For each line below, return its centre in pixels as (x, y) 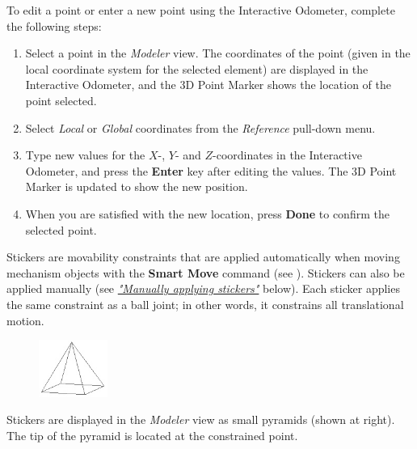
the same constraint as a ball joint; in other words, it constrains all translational (205, 304)
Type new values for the (85, 155)
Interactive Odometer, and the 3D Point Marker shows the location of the (208, 85)
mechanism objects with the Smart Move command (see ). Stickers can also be (206, 272)
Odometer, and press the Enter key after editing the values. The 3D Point (211, 170)
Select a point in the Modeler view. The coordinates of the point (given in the (218, 53)
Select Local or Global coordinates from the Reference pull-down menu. (200, 127)
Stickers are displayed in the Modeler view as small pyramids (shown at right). (201, 419)
